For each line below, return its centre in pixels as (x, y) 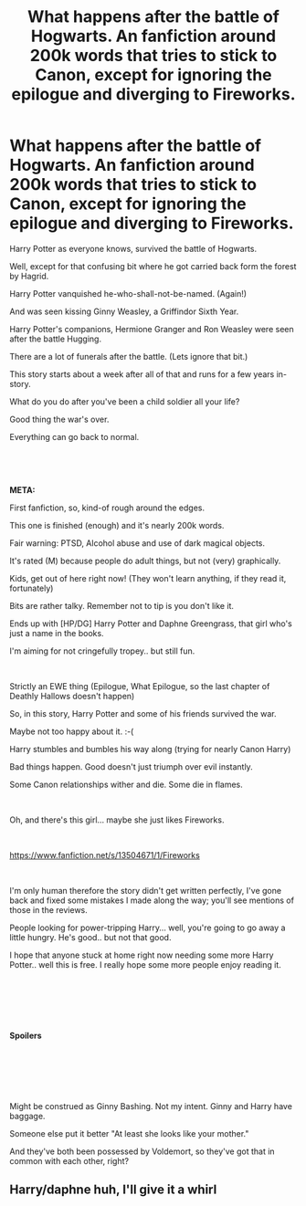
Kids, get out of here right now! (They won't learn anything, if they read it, (148, 578)
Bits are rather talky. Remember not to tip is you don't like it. (122, 605)
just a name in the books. (57, 633)
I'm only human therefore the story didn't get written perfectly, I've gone (145, 890)
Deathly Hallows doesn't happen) (72, 696)
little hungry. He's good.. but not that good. (90, 937)
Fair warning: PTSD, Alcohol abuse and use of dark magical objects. (137, 543)
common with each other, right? (69, 1160)
